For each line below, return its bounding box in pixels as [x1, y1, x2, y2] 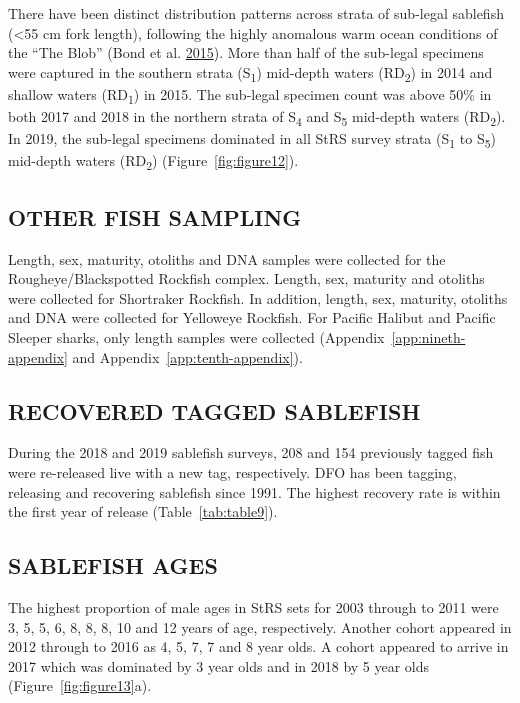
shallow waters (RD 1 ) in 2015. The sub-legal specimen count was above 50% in [8, 83, 492, 107]
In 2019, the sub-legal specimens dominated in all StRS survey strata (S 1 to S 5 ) [8, 128, 496, 151]
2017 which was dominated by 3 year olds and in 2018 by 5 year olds [8, 655, 430, 676]
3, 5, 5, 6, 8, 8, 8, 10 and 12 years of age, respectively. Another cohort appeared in [8, 616, 512, 637]
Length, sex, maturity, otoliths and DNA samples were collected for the [8, 248, 446, 269]
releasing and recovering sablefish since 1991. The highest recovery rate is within [8, 481, 501, 502]
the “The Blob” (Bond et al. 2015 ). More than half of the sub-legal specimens [8, 42, 484, 63]
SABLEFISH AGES [8, 550, 218, 581]
